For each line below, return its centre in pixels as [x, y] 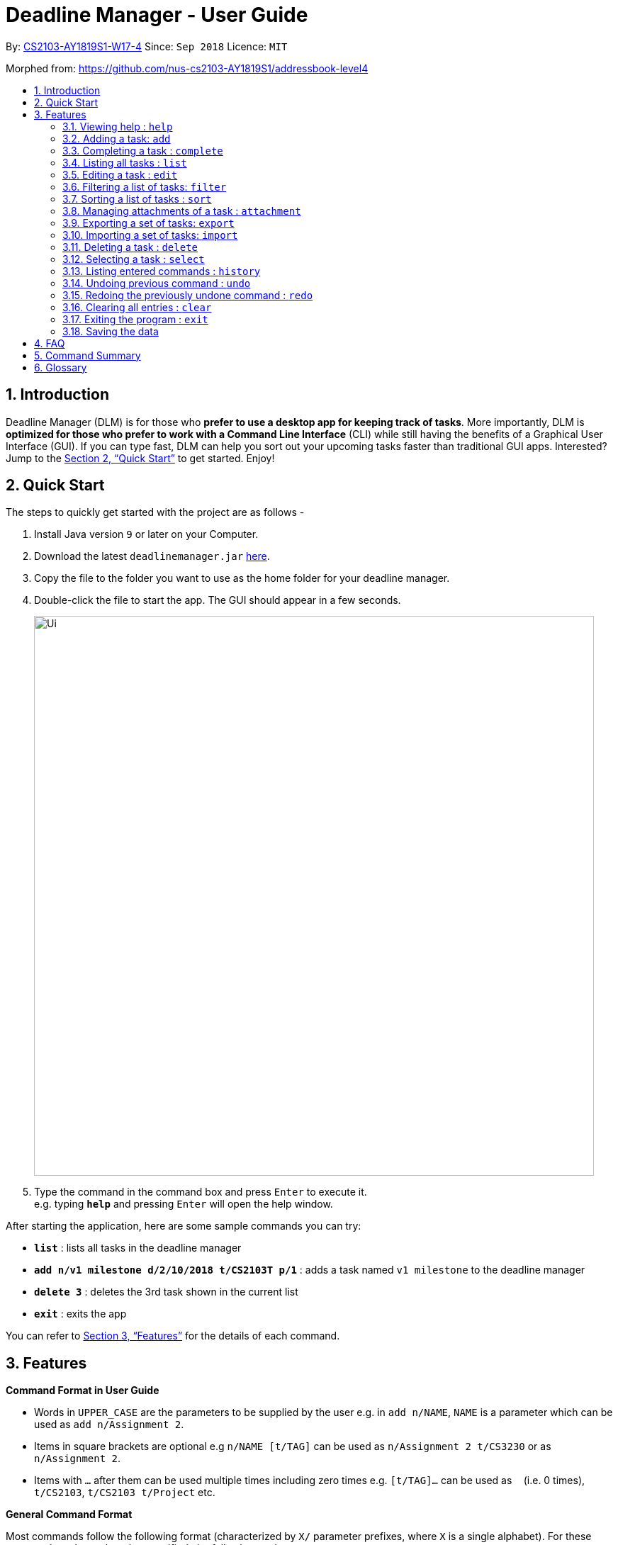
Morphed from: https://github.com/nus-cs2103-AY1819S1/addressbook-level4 [187, 68]
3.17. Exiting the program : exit [135, 319]
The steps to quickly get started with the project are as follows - [155, 512]
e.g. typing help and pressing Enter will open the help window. [184, 1204]
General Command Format [69, 1515]
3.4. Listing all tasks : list [125, 162]
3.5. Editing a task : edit [120, 174]
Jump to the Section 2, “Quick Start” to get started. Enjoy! [140, 458]
